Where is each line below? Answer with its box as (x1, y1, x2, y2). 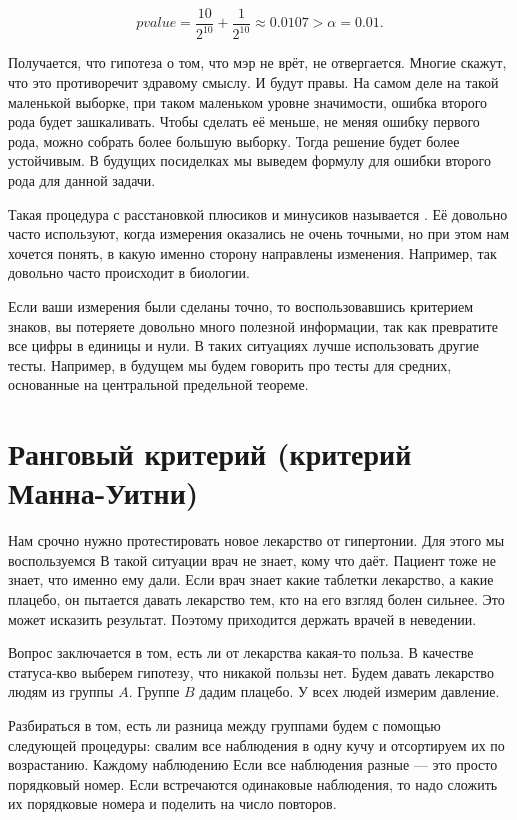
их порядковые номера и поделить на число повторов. (8, 793, 337, 814)
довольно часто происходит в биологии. (8, 262, 250, 283)
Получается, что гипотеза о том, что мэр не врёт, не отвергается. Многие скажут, (8, 52, 507, 73)
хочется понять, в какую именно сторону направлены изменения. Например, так (8, 242, 497, 263)
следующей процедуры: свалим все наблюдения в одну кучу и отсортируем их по (8, 734, 505, 755)
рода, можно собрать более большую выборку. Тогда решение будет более (8, 130, 460, 151)
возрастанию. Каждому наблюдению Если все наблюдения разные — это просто (8, 754, 498, 775)
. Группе (128, 681, 180, 702)
